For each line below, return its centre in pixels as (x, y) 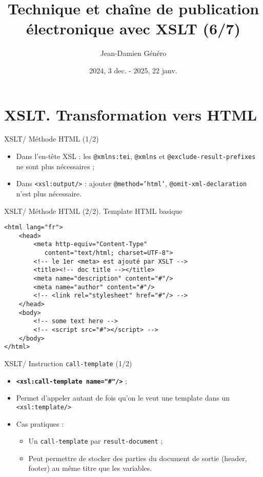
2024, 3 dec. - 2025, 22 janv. (133, 70)
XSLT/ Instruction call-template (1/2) (68, 363)
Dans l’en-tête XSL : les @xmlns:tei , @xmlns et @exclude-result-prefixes (136, 156)
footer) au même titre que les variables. (90, 468)
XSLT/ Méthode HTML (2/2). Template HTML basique (93, 211)
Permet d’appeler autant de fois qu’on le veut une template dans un (123, 398)
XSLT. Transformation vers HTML (131, 114)
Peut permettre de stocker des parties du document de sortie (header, (138, 458)
